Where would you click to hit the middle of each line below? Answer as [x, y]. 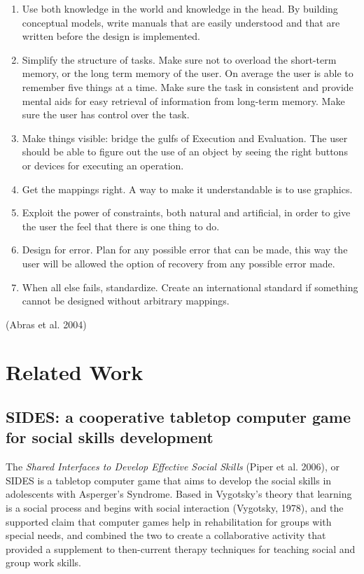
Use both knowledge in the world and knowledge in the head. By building [180, 8]
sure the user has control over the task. [106, 114]
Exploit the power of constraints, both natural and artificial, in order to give [186, 212]
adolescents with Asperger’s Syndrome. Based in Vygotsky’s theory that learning [179, 494]
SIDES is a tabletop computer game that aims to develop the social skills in [169, 480]
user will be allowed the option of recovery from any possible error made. [178, 263]
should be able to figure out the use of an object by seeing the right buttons [185, 152]
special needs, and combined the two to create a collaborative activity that [166, 535]
